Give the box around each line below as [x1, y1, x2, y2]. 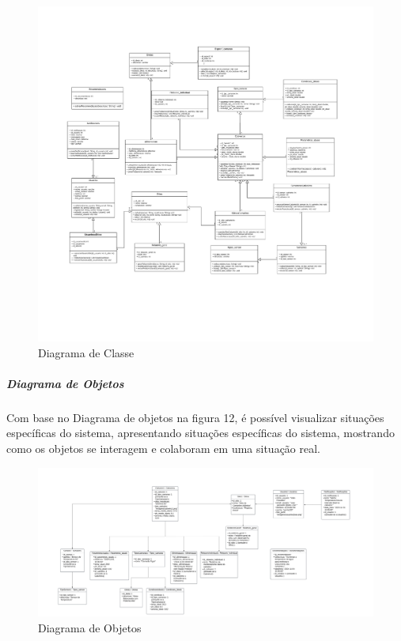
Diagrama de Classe [38, 344, 134, 360]
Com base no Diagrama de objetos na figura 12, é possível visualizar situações [6, 409, 384, 425]
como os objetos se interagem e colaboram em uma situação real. [6, 439, 321, 456]
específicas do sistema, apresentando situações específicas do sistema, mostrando [6, 424, 395, 441]
